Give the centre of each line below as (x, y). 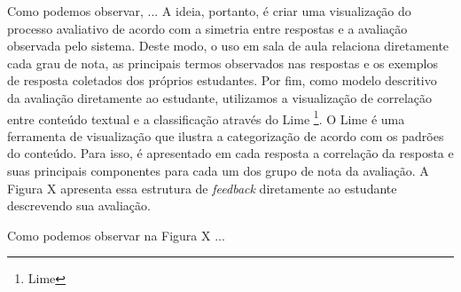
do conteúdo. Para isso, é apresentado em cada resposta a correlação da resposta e (230, 153)
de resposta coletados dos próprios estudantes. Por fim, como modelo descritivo (222, 80)
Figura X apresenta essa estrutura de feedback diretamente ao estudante (202, 188)
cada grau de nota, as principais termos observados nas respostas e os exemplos (223, 63)
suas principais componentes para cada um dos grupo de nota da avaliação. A (218, 170)
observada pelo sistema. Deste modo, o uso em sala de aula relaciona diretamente (228, 46)
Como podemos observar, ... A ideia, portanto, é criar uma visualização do (209, 11)
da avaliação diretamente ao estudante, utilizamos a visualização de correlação (220, 97)
